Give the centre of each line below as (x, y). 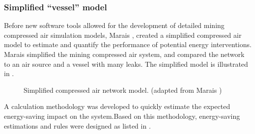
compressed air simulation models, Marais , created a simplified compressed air (123, 35)
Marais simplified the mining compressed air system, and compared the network (124, 54)
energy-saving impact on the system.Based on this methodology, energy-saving (122, 116)
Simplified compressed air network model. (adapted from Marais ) (123, 90)
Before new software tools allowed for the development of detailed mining (114, 25)
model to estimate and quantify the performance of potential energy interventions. (128, 44)
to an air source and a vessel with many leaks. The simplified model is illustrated (126, 64)
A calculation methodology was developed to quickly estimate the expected (117, 106)
